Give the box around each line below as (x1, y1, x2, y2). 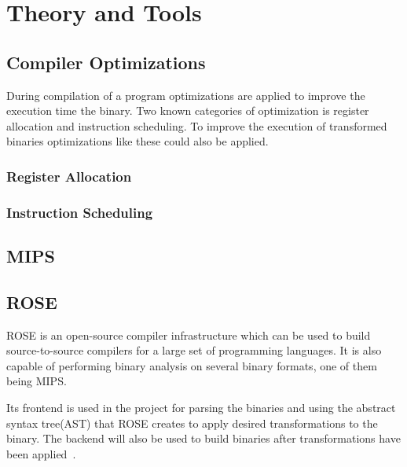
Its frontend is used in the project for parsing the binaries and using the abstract (6, 399, 396, 415)
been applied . (6, 445, 76, 461)
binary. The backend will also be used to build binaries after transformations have (6, 430, 401, 447)
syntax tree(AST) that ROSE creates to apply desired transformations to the (6, 414, 378, 431)
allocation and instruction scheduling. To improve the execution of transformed (6, 117, 387, 134)
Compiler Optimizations (6, 50, 206, 74)
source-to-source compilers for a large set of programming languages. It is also (6, 342, 382, 359)
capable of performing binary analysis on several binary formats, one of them (6, 357, 377, 373)
